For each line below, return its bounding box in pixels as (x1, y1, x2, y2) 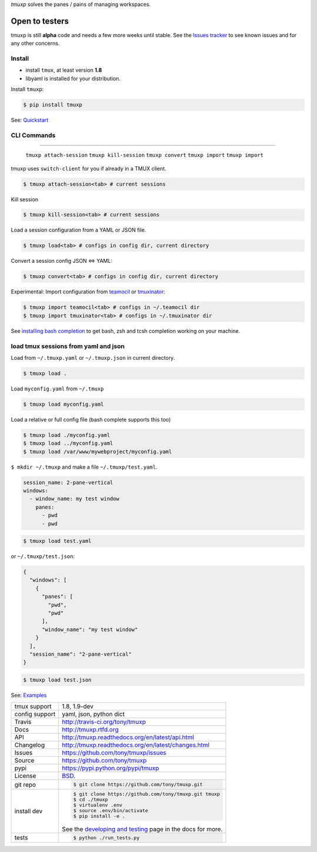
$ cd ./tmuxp (73, 797, 108, 803)
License (14, 772, 36, 780)
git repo (14, 780, 36, 788)
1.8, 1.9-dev (62, 703, 94, 711)
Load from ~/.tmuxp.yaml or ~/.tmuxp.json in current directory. (11, 354, 176, 361)
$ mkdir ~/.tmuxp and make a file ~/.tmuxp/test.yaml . (11, 463, 158, 470)
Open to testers (11, 16, 69, 26)
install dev (14, 807, 43, 815)
